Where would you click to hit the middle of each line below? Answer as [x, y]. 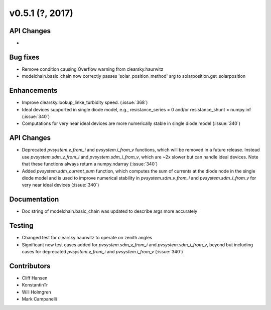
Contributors [30, 266]
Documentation [34, 199]
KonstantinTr [35, 285]
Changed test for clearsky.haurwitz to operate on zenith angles [87, 238]
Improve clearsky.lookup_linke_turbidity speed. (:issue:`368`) [85, 102]
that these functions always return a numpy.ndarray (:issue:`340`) [90, 164]
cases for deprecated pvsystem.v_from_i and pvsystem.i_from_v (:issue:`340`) [102, 251]
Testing [21, 226]
